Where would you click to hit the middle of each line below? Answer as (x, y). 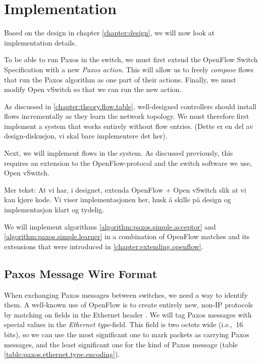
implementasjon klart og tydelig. (54, 210)
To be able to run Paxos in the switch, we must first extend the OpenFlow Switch (131, 59)
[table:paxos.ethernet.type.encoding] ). (62, 354)
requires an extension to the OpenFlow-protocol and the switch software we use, (128, 163)
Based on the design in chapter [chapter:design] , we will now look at (110, 33)
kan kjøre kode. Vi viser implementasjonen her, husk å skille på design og (118, 199)
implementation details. (40, 42)
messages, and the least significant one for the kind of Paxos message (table (121, 344)
